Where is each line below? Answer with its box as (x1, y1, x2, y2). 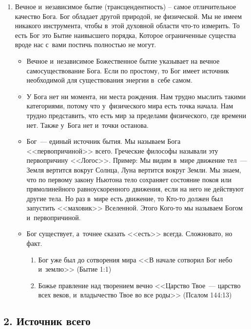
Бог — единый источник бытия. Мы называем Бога (26, 136, 181, 146)
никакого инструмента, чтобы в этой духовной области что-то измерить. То (15, 20, 240, 31)
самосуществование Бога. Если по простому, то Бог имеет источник (26, 65, 229, 75)
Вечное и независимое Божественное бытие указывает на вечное (26, 55, 220, 66)
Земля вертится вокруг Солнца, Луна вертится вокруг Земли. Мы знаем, (26, 164, 241, 174)
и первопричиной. (26, 212, 81, 222)
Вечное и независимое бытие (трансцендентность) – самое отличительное (15, 1, 236, 11)
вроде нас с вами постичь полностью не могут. (15, 39, 156, 50)
